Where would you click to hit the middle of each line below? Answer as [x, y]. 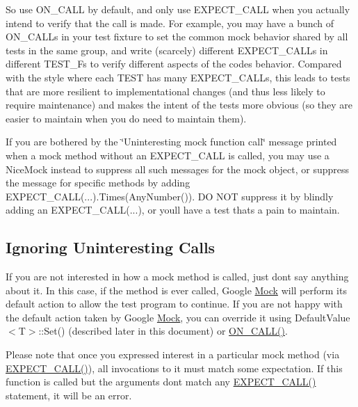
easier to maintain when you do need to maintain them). [126, 118]
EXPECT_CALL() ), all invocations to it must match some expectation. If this [174, 368]
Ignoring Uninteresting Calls [111, 247]
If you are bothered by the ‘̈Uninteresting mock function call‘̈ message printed [171, 142]
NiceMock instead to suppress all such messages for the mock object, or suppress [178, 169]
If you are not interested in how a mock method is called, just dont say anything [177, 277]
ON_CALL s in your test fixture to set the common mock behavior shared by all [177, 37]
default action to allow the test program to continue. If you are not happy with [174, 304]
